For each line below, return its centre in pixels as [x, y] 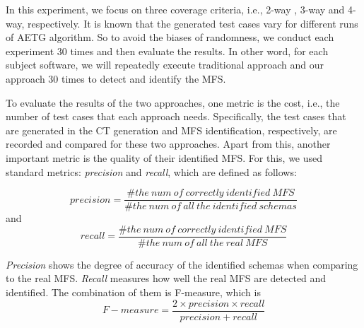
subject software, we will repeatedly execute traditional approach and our [165, 65]
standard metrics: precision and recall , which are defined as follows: [151, 171]
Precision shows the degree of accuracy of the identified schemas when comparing [182, 264]
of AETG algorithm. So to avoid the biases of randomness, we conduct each [170, 37]
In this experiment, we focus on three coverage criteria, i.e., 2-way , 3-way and [175, 9]
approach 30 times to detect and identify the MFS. [116, 78]
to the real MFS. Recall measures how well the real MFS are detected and [166, 278]
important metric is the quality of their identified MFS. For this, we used [164, 157]
